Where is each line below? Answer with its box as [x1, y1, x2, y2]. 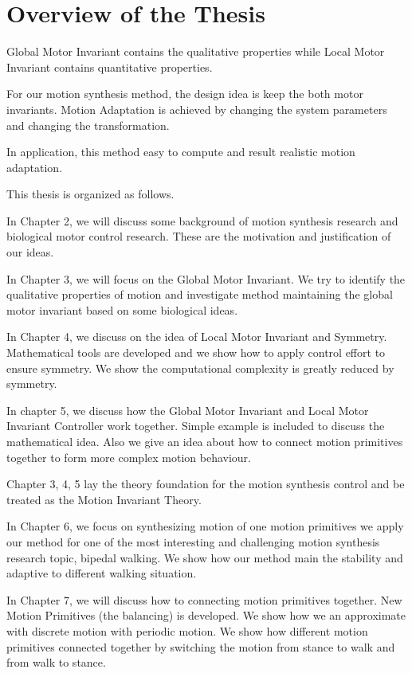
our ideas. [6, 244, 54, 260]
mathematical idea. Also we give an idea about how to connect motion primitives [6, 433, 403, 449]
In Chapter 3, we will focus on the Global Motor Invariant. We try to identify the [6, 270, 406, 287]
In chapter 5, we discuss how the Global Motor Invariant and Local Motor [6, 401, 369, 418]
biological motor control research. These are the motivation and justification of [6, 228, 391, 245]
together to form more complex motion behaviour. [6, 448, 251, 465]
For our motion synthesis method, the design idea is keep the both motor [6, 85, 363, 102]
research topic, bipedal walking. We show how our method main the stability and [6, 549, 403, 565]
